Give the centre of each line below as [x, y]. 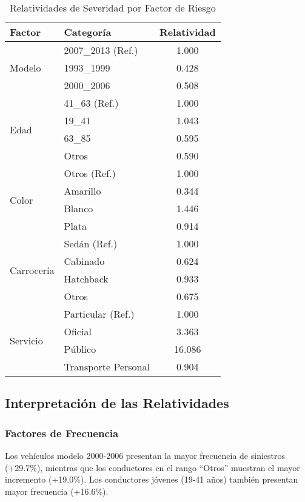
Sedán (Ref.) [91, 243]
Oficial [78, 331]
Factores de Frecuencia [62, 433]
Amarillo [82, 191]
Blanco [79, 208]
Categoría [88, 32]
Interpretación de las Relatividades [117, 403]
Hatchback [86, 279]
